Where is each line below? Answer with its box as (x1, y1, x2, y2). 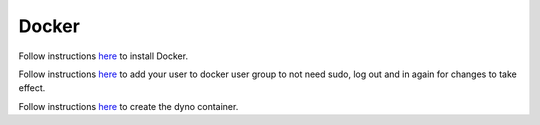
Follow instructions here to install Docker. (18, 50, 189, 62)
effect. (18, 82, 46, 94)
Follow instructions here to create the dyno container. (18, 100, 239, 112)
